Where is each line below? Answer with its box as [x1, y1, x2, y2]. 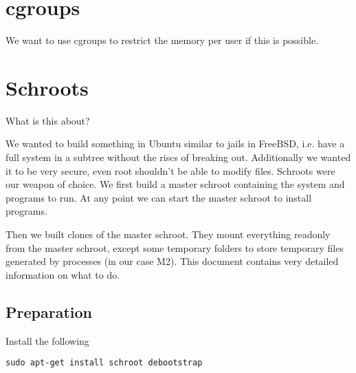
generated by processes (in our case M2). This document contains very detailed [5, 254, 339, 268]
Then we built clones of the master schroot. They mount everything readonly [5, 227, 331, 241]
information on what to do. [5, 267, 120, 281]
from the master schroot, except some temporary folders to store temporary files [5, 240, 344, 255]
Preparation [5, 301, 92, 322]
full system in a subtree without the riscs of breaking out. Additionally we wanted [5, 150, 351, 164]
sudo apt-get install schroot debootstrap [5, 358, 203, 368]
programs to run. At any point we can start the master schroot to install [5, 190, 312, 204]
